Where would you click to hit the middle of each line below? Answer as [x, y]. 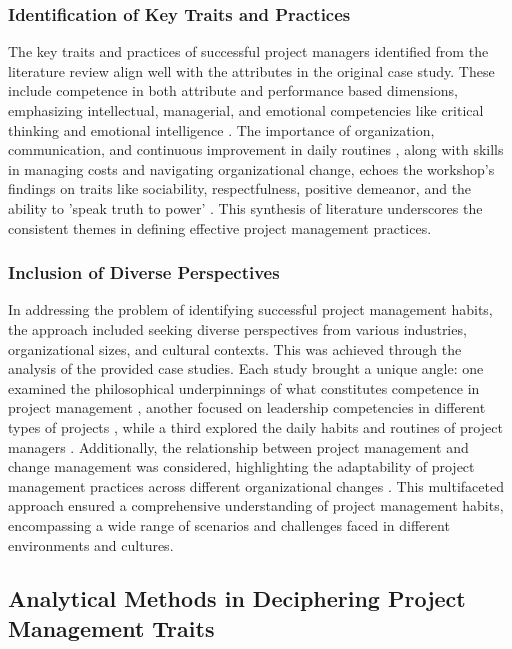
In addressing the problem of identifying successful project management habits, [250, 309]
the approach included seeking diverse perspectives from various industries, [237, 328]
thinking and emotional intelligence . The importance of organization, [221, 129]
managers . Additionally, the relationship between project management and [238, 446]
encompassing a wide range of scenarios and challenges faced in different [229, 524]
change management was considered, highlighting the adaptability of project [241, 466]
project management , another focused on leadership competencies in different [247, 407]
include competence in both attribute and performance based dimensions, [233, 90]
